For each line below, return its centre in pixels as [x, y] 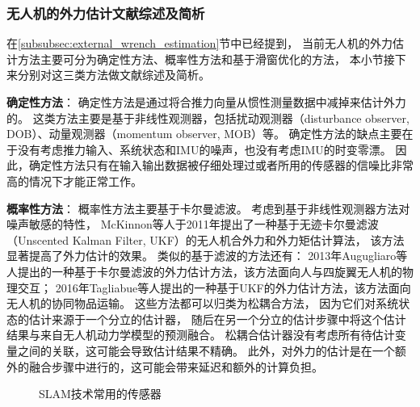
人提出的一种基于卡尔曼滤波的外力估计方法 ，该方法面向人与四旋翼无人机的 [204, 271]
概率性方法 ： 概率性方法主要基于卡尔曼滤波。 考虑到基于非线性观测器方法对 [208, 208]
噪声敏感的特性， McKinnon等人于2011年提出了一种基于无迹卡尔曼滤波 [193, 224]
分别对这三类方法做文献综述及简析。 [113, 75]
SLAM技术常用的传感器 [100, 394]
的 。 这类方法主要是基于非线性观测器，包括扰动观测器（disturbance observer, [208, 117]
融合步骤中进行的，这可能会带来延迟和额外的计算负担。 [176, 366]
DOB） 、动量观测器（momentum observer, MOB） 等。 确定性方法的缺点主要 [204, 134]
